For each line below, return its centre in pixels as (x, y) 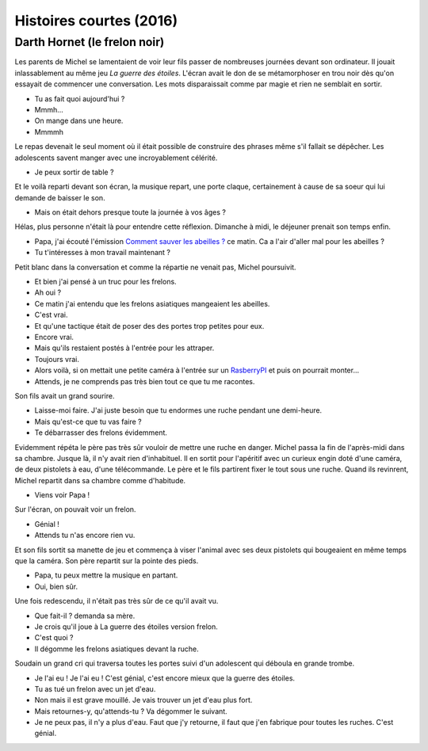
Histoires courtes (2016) (96, 21)
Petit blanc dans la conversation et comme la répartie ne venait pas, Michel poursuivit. (155, 267)
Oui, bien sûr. (56, 586)
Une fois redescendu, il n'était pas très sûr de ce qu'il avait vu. (117, 601)
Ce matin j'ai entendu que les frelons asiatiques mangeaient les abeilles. (152, 303)
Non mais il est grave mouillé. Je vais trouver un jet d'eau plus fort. (143, 700)
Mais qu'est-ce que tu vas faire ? (88, 421)
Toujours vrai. (57, 359)
